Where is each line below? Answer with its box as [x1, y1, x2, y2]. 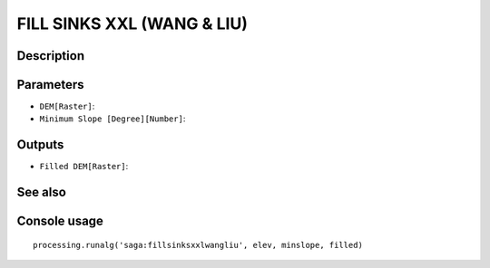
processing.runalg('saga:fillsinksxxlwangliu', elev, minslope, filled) [33, 240, 363, 250]
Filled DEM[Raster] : [39, 161, 129, 172]
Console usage [16, 214, 104, 229]
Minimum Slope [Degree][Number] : [39, 113, 186, 124]
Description [16, 48, 85, 63]
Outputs [16, 137, 64, 153]
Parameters [16, 77, 84, 92]
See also [16, 185, 67, 200]
